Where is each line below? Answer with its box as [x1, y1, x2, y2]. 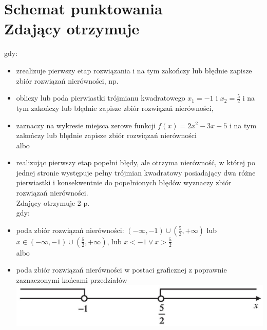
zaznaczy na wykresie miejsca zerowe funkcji [16, 120, 156, 130]
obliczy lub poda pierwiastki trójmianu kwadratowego [16, 92, 185, 103]
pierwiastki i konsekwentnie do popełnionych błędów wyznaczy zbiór [16, 177, 232, 188]
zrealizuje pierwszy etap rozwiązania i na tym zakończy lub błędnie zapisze [16, 65, 252, 75]
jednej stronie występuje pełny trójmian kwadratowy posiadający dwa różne [16, 167, 256, 178]
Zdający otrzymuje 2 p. [16, 197, 90, 208]
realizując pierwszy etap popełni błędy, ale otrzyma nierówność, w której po [16, 157, 255, 168]
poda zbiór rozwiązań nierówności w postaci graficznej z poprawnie [16, 264, 227, 275]
